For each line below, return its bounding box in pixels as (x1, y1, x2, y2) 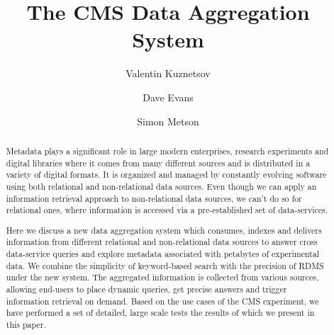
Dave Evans (143, 89, 194, 104)
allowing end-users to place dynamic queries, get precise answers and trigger (6, 283, 287, 295)
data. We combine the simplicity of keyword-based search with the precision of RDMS (6, 259, 324, 271)
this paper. (6, 318, 46, 330)
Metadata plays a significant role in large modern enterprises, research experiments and (6, 144, 329, 157)
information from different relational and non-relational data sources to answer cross (6, 236, 318, 248)
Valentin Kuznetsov (126, 66, 211, 81)
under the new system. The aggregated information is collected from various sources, (6, 271, 319, 283)
